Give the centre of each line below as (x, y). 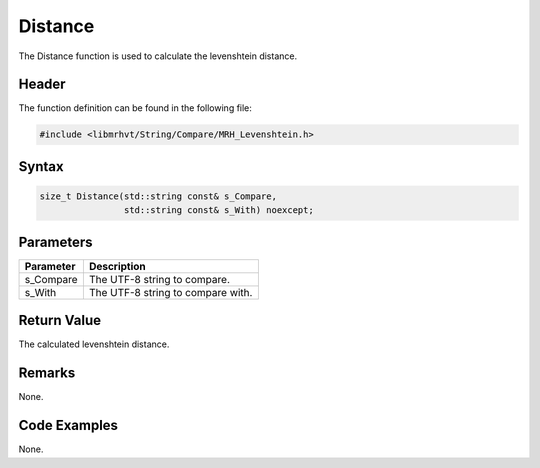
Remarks (47, 373)
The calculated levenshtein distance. (94, 344)
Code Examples (68, 425)
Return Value (60, 320)
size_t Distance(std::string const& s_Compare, (158, 196)
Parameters (55, 241)
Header (42, 84)
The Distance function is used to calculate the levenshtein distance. (158, 56)
